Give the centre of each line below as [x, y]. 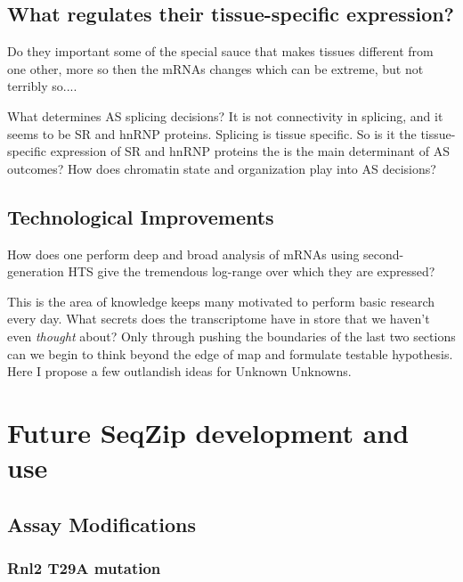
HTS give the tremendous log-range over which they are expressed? [252, 271]
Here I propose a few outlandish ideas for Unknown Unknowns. [179, 371]
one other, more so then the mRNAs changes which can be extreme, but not [215, 68]
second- [384, 254]
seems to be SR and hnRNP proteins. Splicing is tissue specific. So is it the [212, 133]
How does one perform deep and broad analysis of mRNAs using [183, 254]
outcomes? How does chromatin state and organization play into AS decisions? [222, 168]
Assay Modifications [102, 524]
